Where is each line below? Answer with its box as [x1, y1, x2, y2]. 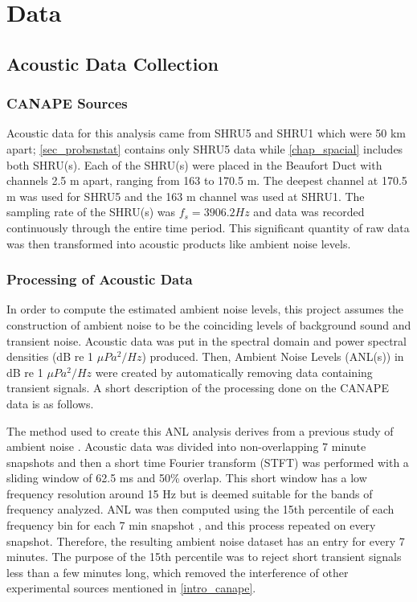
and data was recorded [253, 203, 365, 220]
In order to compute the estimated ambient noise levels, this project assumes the [6, 301, 404, 317]
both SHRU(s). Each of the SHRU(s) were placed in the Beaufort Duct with [6, 156, 382, 173]
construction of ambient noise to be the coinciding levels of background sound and [6, 316, 411, 333]
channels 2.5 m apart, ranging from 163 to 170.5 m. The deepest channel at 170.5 [6, 172, 407, 189]
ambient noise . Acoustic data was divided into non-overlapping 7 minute [6, 438, 366, 455]
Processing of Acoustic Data [6, 269, 193, 289]
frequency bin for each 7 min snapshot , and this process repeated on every [6, 517, 376, 534]
